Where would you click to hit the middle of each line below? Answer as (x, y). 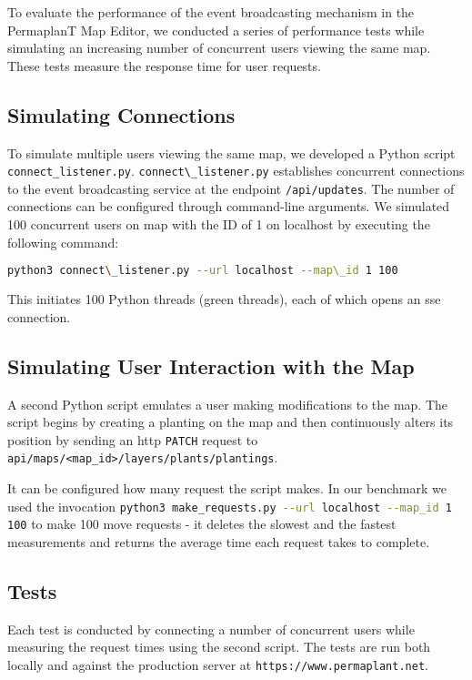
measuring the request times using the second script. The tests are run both (219, 647)
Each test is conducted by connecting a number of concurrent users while (211, 629)
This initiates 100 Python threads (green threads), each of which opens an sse (224, 299)
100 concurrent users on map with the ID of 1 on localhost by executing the (219, 224)
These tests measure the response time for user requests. (164, 65)
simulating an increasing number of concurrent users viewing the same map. (219, 48)
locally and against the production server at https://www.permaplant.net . (218, 664)
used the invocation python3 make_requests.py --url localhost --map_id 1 (230, 506)
